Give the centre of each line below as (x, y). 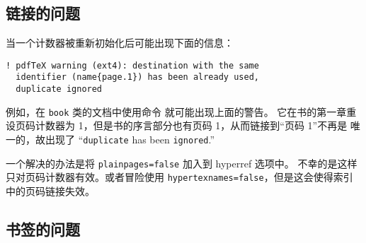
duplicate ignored (59, 89)
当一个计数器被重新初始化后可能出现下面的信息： (120, 43)
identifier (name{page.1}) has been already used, (137, 77)
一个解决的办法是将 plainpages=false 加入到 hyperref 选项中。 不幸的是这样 (182, 163)
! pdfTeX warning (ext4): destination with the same (132, 65)
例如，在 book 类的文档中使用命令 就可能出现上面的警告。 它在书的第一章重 (181, 111)
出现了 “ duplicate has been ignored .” (130, 140)
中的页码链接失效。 (50, 190)
